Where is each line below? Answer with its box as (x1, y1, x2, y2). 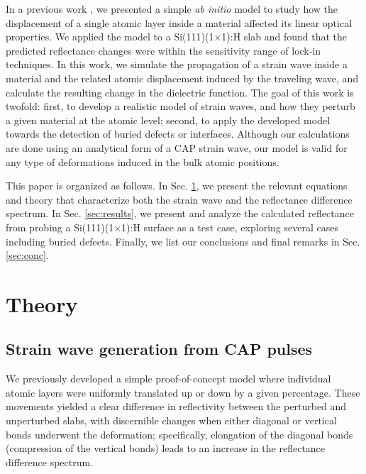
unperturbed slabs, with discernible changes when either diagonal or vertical (6, 413, 337, 428)
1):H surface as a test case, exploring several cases (121, 219, 338, 234)
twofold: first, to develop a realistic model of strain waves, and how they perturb (6, 99, 355, 114)
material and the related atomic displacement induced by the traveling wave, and (6, 70, 359, 85)
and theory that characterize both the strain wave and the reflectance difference (6, 192, 353, 206)
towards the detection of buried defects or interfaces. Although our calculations (6, 126, 350, 141)
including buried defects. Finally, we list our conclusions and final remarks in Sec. (6, 233, 360, 248)
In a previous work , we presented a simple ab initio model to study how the (6, 1, 338, 16)
